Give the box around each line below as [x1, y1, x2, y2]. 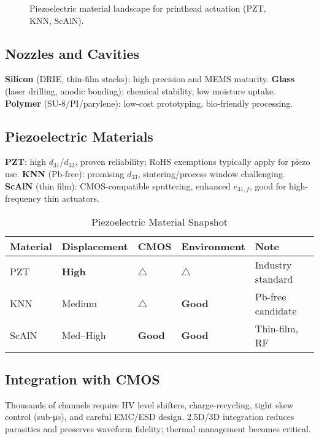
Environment [181, 239, 245, 253]
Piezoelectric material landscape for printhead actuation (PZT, [29, 2, 266, 14]
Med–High [61, 328, 106, 343]
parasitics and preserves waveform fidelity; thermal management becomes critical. [5, 422, 311, 435]
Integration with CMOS [5, 370, 160, 388]
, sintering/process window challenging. [137, 167, 285, 180]
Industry [255, 257, 292, 272]
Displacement [61, 239, 128, 253]
